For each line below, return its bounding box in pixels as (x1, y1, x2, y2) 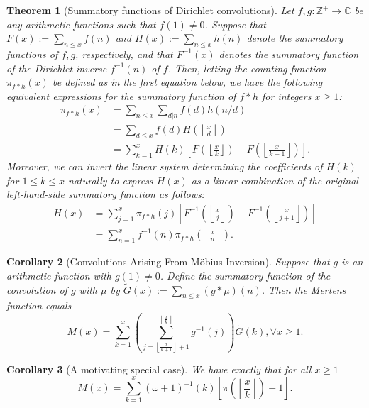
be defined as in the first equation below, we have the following (52, 75, 323, 89)
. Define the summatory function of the (160, 268, 331, 282)
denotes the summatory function (219, 46, 359, 61)
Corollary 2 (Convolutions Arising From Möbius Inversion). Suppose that (6, 254, 330, 269)
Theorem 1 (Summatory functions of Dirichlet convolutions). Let (6, 3, 294, 17)
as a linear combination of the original (191, 172, 358, 187)
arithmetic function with (6, 268, 111, 282)
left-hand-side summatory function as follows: (6, 187, 204, 202)
